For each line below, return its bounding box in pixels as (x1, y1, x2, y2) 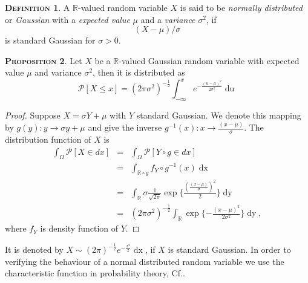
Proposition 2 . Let (5, 54, 82, 67)
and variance (34, 66, 82, 79)
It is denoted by (5, 243, 64, 256)
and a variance (140, 13, 195, 25)
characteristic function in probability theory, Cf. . (5, 267, 185, 279)
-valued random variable (77, 1, 168, 13)
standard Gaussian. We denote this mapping (136, 109, 301, 122)
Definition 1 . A (5, 1, 70, 13)
